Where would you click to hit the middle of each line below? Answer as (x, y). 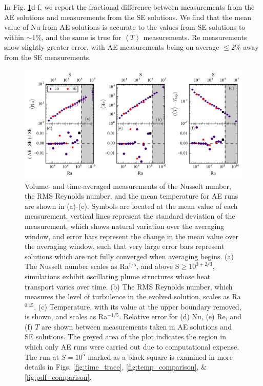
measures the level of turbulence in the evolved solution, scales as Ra (133, 296)
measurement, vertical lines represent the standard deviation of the (130, 216)
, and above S (158, 266)
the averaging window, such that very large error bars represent (125, 246)
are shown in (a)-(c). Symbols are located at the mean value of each (131, 206)
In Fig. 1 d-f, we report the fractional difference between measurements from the (129, 7)
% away (247, 47)
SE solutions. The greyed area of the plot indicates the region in (125, 336)
